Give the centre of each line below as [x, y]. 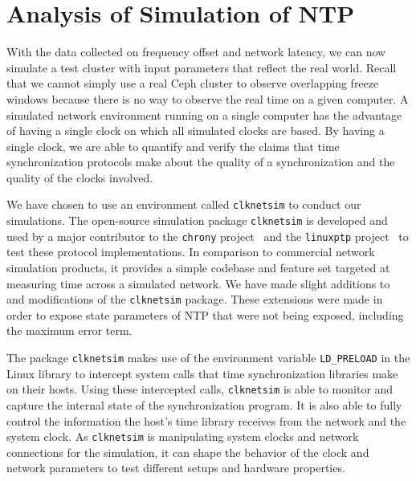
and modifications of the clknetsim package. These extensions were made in [195, 299]
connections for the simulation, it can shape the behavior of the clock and [188, 452]
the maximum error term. [69, 330]
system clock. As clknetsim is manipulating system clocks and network [183, 436]
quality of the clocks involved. [80, 177]
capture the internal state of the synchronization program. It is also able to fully [204, 404]
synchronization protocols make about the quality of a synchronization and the [201, 162]
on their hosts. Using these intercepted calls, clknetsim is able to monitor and [200, 389]
